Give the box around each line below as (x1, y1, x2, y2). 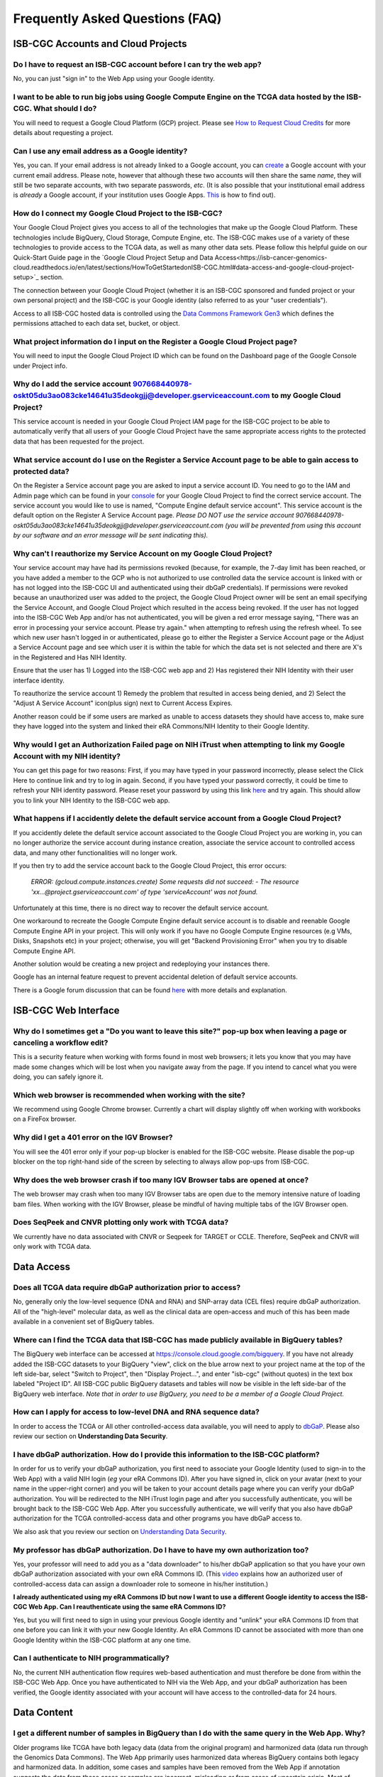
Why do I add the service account (13, 379, 131, 389)
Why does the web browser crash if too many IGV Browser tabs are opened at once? (13, 1175, 309, 1185)
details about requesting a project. (13, 129, 113, 137)
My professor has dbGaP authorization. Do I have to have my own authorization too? (13, 1545, 309, 1555)
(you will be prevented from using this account (224, 521, 362, 530)
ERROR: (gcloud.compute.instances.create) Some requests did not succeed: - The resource (30, 878, 299, 886)
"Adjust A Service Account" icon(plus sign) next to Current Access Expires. (13, 699, 233, 707)
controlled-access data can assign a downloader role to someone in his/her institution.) (13, 1579, 269, 1588)
